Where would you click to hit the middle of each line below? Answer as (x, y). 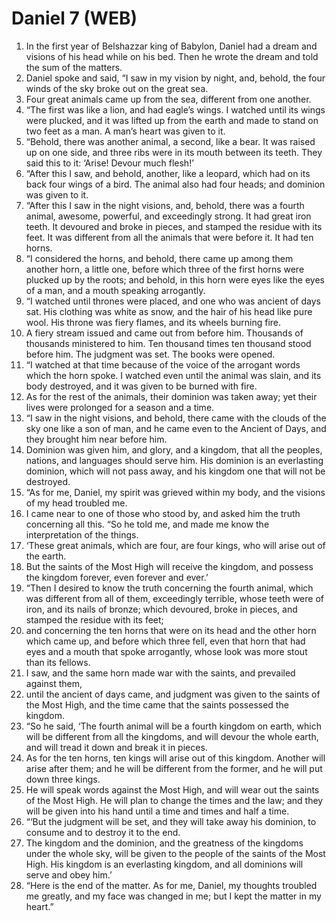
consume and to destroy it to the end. (103, 832)
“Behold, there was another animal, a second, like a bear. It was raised (170, 141)
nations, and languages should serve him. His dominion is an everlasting (174, 460)
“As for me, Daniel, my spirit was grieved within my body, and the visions (175, 492)
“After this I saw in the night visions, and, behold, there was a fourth (165, 205)
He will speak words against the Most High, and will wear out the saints (172, 789)
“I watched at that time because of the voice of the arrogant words (163, 364)
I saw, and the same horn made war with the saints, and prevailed (160, 673)
